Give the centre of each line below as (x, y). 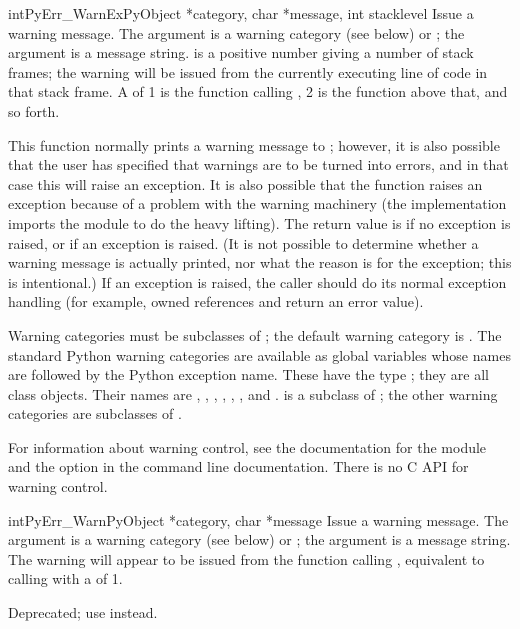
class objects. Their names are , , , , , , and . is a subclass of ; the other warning (253, 393)
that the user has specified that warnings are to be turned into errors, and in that (258, 164)
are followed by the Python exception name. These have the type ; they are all (248, 374)
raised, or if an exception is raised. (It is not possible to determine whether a (243, 242)
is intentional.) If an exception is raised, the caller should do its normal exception (257, 281)
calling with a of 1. (65, 578)
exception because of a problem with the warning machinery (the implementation (257, 203)
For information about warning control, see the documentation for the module (247, 446)
